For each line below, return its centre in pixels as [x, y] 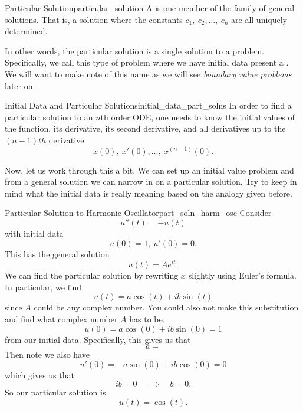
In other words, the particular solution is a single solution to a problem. [135, 50]
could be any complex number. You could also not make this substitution [166, 307]
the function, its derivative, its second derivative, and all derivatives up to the [145, 128]
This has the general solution [57, 254]
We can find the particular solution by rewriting [92, 275]
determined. [26, 31]
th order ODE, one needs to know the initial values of [197, 117]
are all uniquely [259, 19]
